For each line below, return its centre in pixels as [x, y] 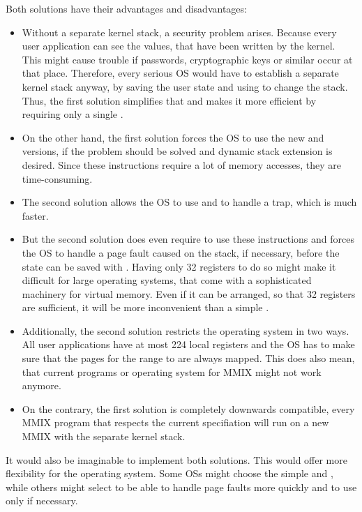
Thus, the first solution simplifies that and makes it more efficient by [169, 100]
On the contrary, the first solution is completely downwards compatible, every [188, 408]
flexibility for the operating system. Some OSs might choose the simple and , [169, 473]
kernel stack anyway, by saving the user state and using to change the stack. [185, 86]
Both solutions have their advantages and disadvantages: [126, 8]
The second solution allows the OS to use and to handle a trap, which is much [189, 202]
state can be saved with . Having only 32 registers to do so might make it [179, 266]
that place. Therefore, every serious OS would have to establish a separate [180, 73]
